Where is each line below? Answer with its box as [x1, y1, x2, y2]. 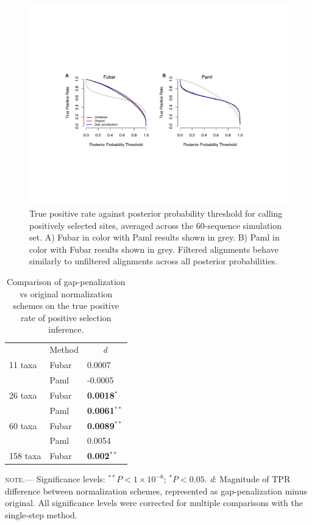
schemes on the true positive [13, 299, 119, 312]
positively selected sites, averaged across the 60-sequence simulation [29, 219, 282, 231]
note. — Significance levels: [5, 472, 105, 485]
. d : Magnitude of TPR [204, 472, 291, 485]
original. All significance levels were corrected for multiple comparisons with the [5, 496, 303, 509]
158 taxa [9, 449, 41, 462]
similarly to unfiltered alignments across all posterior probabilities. [29, 255, 278, 267]
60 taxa [9, 419, 37, 432]
